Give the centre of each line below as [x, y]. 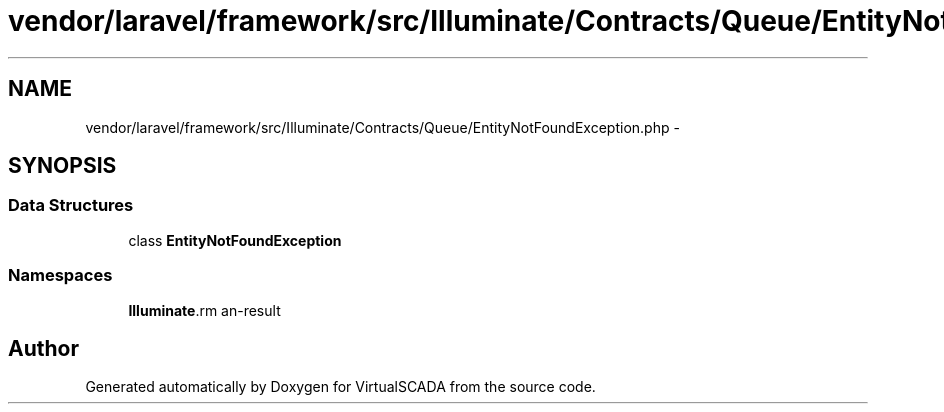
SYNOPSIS [62, 166]
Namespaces [60, 275]
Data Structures [71, 205]
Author [43, 348]
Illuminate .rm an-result [204, 310]
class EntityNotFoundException [235, 240]
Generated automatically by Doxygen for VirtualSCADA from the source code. [340, 387]
